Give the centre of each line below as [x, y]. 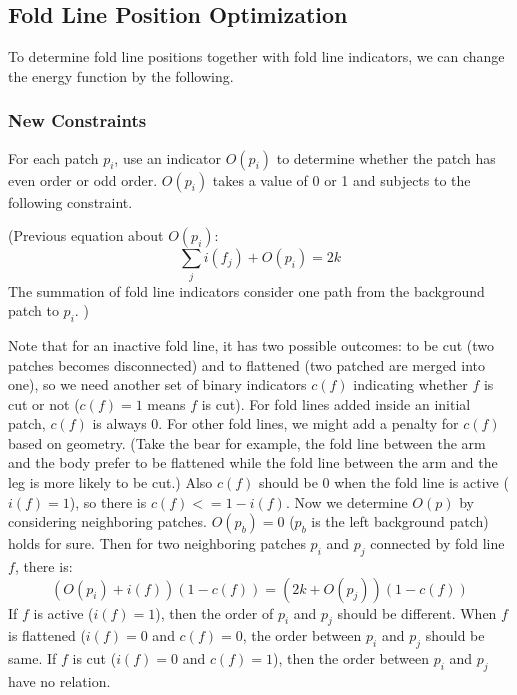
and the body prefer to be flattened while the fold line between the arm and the [253, 462]
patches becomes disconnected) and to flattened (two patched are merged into [247, 364]
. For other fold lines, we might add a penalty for [308, 423]
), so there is [108, 501]
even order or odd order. [83, 179]
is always [119, 423]
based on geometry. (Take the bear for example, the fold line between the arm [247, 442]
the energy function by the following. [121, 75]
